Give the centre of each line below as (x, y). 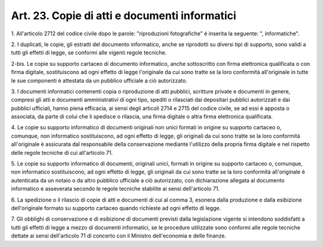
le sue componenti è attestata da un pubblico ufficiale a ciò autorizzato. (99, 80)
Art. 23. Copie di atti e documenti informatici (124, 16)
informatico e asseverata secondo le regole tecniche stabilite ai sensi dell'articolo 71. (115, 189)
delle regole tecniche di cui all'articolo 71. (62, 153)
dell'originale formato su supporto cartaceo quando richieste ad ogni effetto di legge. (116, 208)
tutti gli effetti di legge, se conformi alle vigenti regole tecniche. (89, 53)
